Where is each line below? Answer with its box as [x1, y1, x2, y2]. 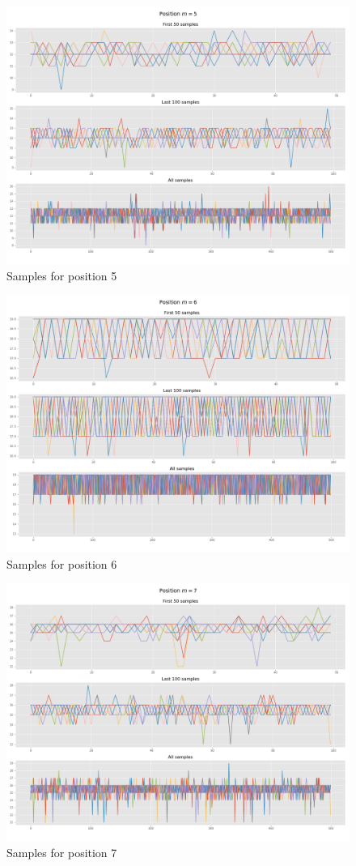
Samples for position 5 [6, 267, 117, 284]
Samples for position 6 [6, 555, 117, 572]
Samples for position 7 [6, 843, 117, 860]
